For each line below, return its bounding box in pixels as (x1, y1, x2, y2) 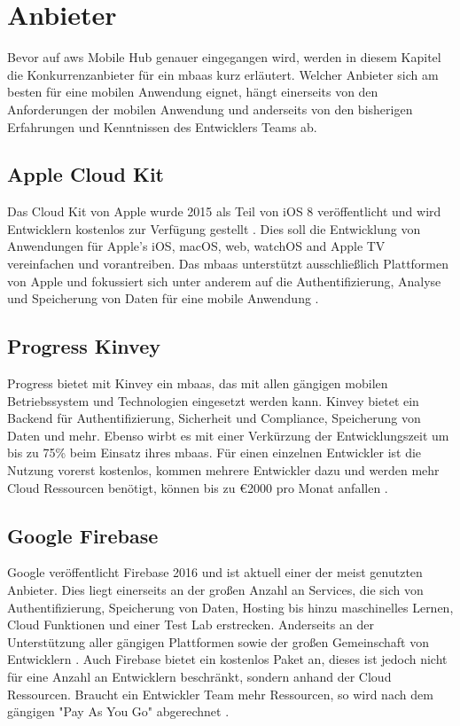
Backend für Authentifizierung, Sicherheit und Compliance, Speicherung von (7, 409, 421, 427)
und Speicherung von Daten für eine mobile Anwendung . (7, 289, 319, 308)
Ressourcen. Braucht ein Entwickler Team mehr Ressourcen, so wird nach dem (7, 684, 433, 703)
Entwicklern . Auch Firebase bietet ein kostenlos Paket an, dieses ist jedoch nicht (7, 650, 448, 668)
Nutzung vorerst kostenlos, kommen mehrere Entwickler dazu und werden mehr (7, 461, 440, 480)
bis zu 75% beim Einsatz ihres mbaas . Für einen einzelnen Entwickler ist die (7, 443, 422, 462)
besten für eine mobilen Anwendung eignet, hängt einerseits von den (7, 82, 378, 101)
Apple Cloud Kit (7, 160, 165, 188)
